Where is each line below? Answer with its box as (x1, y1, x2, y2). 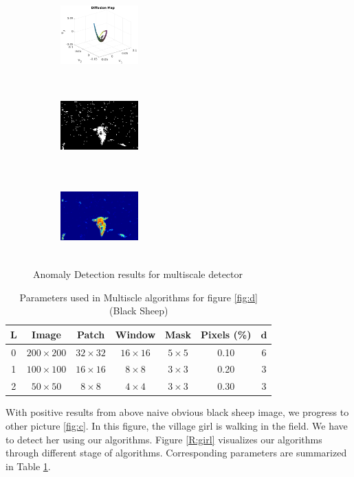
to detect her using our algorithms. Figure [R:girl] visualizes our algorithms (5, 432, 322, 446)
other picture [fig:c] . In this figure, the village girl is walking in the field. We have (5, 418, 348, 432)
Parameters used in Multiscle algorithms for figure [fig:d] (19, 290, 258, 304)
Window (115, 327, 156, 341)
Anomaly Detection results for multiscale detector (33, 266, 243, 281)
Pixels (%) (201, 327, 252, 341)
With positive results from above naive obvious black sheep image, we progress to (5, 405, 349, 419)
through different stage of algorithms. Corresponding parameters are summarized (5, 445, 347, 460)
